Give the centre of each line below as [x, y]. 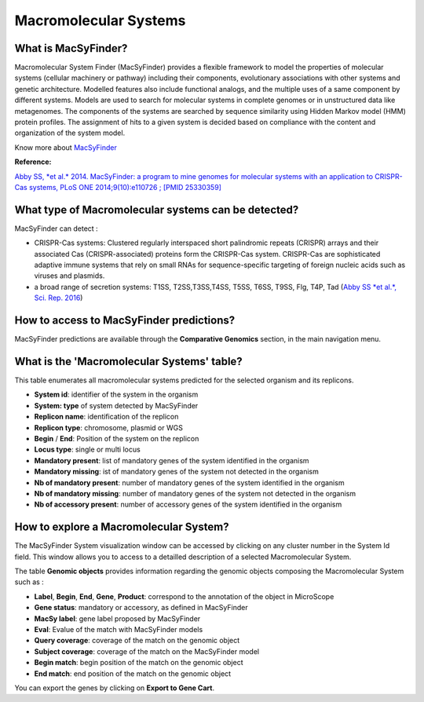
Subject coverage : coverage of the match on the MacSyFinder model [146, 651]
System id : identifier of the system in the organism [116, 395]
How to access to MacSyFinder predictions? [125, 321]
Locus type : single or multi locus [87, 450]
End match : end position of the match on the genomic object [133, 673]
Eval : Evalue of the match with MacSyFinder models [119, 629]
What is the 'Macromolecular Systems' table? [128, 361]
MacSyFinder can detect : [56, 229]
